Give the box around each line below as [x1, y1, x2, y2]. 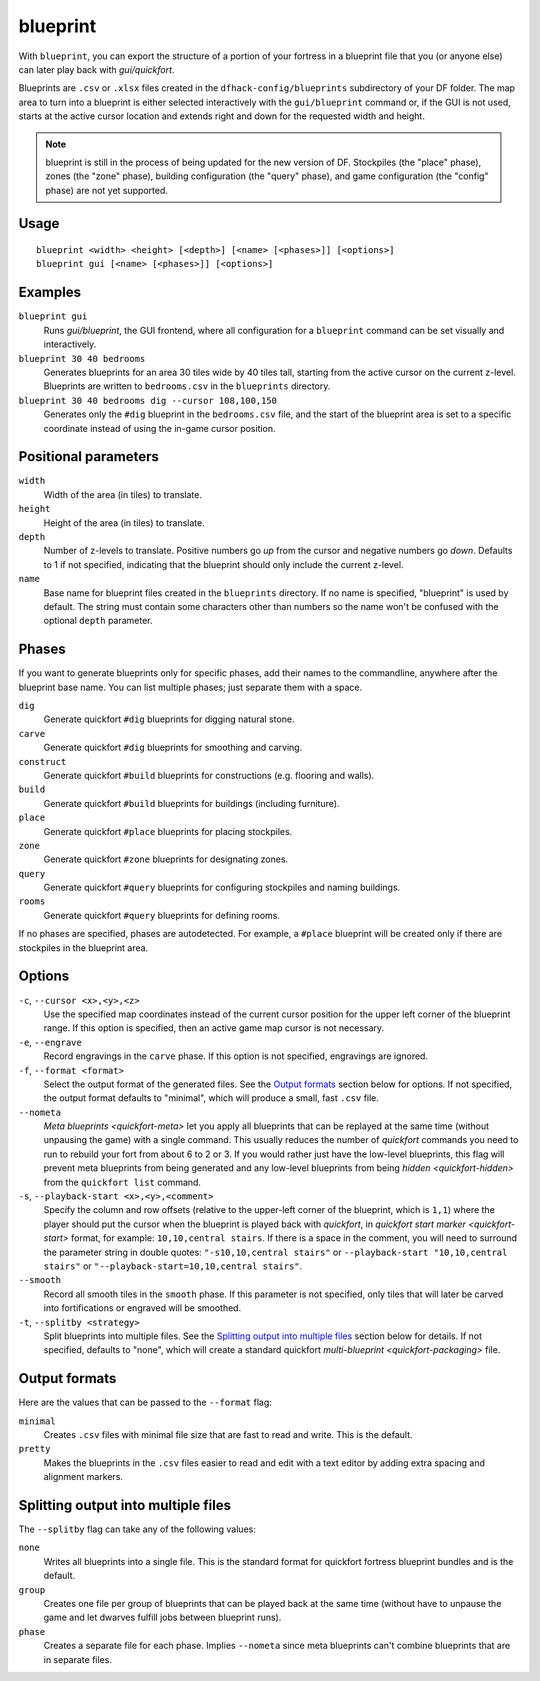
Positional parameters [18, 448, 160, 465]
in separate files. [43, 1653, 112, 1665]
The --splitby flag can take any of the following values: [18, 1523, 257, 1535]
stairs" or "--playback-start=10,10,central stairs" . [43, 1260, 303, 1272]
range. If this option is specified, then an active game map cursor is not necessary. [43, 1022, 385, 1034]
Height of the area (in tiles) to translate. [43, 516, 205, 529]
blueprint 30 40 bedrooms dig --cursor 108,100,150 [18, 395, 278, 406]
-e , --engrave [18, 1036, 82, 1048]
